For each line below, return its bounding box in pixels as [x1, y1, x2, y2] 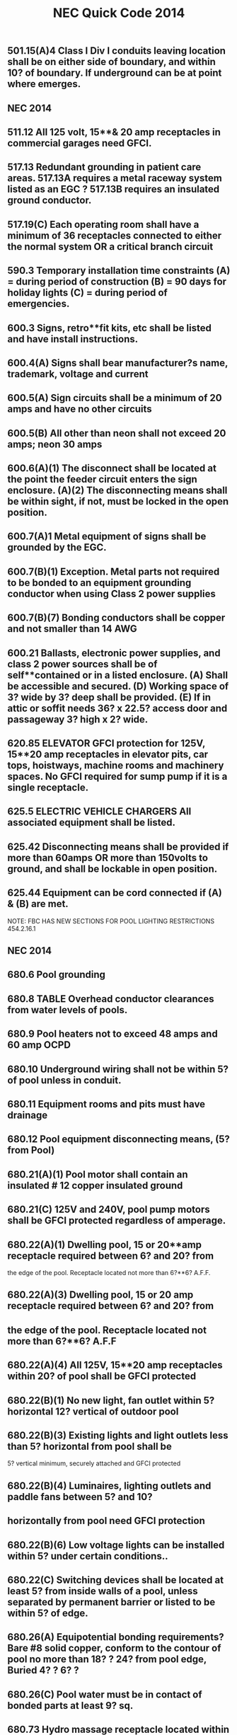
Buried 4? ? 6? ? [7, 1664, 79, 1676]
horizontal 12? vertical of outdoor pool [7, 1405, 179, 1417]
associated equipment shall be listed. [7, 817, 175, 829]
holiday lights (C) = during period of [7, 287, 168, 299]
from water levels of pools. [7, 1003, 128, 1016]
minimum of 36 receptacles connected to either [7, 229, 222, 241]
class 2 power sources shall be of [7, 658, 158, 670]
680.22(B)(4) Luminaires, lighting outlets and [7, 1480, 212, 1492]
